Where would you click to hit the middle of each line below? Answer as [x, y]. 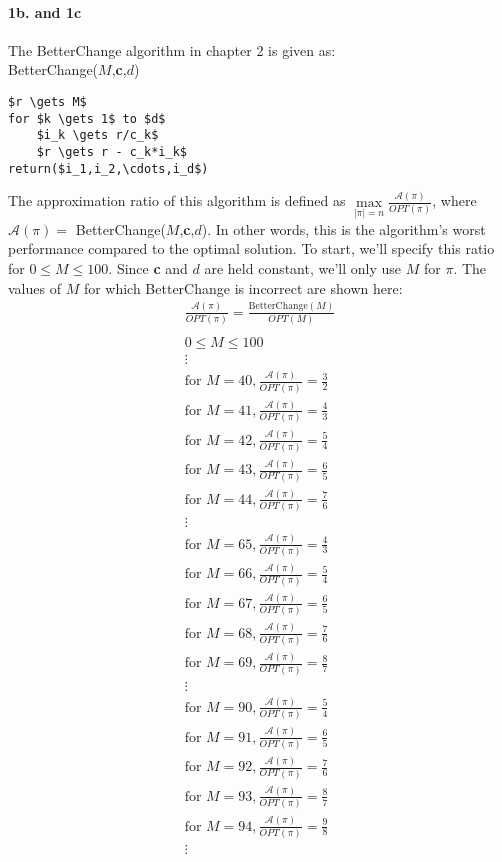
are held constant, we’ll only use [303, 267]
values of [34, 287]
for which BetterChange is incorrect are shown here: [243, 287]
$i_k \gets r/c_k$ [97, 135]
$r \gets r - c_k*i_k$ [111, 151]
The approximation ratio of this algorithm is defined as [177, 200]
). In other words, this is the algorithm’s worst [343, 228]
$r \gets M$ [47, 101]
